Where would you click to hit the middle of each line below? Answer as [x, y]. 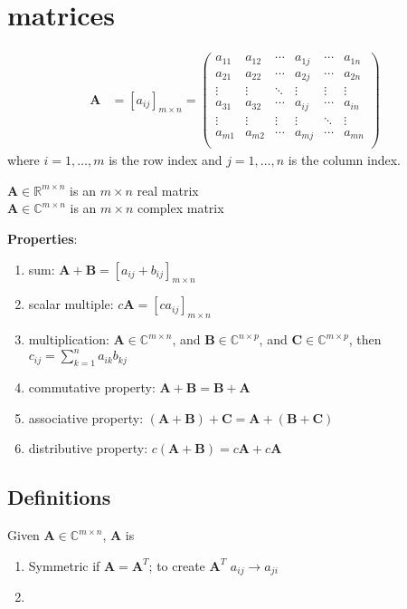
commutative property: [92, 387]
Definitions [59, 497]
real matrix [168, 190]
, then [365, 339]
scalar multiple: [71, 304]
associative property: [86, 417]
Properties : [43, 239]
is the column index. [344, 160]
